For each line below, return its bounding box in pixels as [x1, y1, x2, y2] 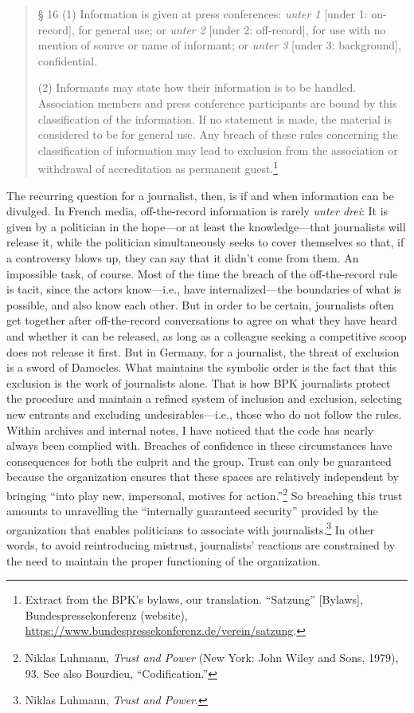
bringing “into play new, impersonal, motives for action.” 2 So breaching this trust [6, 484, 403, 503]
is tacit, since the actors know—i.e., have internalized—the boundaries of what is [6, 281, 401, 297]
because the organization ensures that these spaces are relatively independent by [6, 468, 399, 485]
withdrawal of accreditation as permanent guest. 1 [37, 158, 279, 176]
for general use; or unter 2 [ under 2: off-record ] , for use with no [78, 21, 386, 37]
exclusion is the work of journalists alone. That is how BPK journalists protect [6, 374, 391, 391]
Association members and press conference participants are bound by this [37, 94, 397, 111]
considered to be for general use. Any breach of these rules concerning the [37, 126, 398, 143]
